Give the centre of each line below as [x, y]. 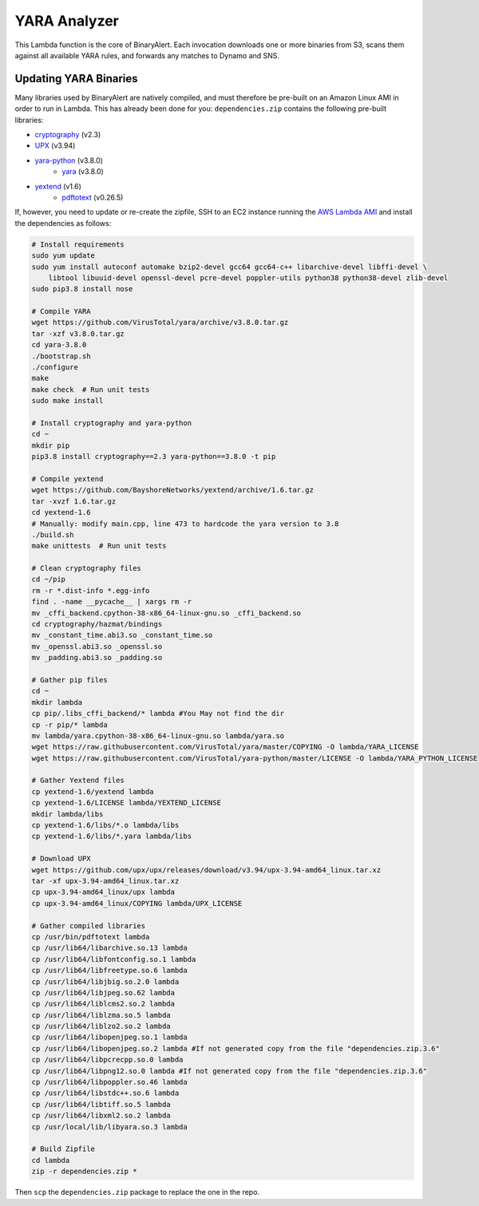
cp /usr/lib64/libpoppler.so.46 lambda [109, 1082]
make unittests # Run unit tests [99, 546]
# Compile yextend [67, 478]
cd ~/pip [49, 579]
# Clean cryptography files [86, 568]
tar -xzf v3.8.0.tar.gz [78, 334]
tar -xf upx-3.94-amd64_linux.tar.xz [105, 881]
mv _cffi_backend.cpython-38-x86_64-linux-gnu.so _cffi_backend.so [166, 613]
